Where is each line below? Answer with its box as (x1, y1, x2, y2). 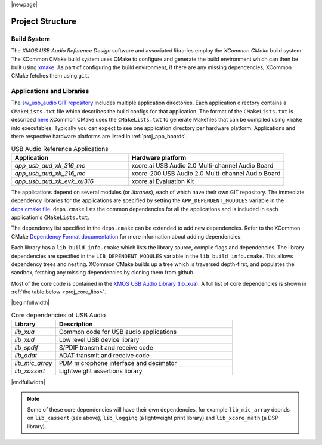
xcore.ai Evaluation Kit (131, 177, 194, 185)
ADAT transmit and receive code (58, 351, 150, 360)
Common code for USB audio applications (58, 328, 177, 336)
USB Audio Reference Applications (11, 144, 109, 153)
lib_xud (14, 336, 35, 344)
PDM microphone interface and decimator (58, 359, 177, 367)
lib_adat (14, 351, 38, 360)
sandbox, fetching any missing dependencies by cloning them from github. (11, 269, 195, 276)
